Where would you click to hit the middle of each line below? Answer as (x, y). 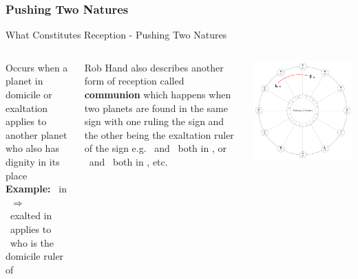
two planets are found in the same (156, 108)
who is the (32, 242)
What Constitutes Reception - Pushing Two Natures (116, 35)
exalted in (31, 215)
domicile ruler (35, 256)
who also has (32, 148)
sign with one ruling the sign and (154, 121)
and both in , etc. (128, 161)
